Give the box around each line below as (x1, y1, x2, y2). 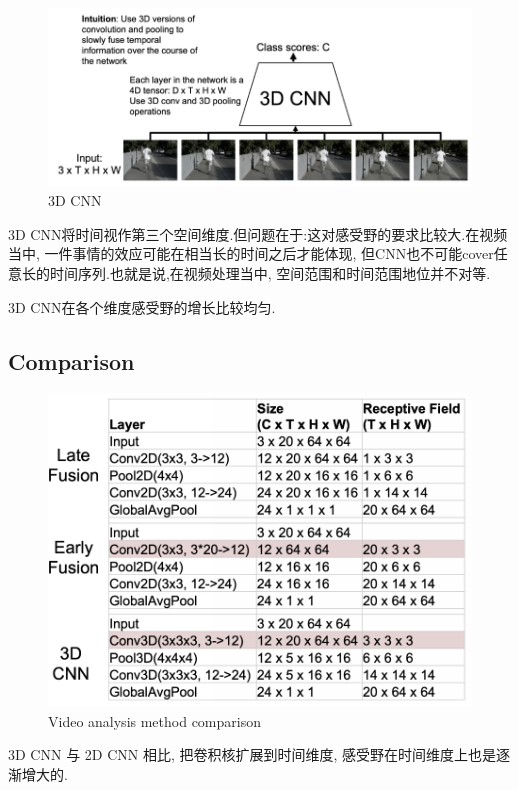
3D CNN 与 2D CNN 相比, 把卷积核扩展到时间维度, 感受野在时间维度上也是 (8, 744, 497, 765)
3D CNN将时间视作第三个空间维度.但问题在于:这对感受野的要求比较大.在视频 (8, 223, 508, 244)
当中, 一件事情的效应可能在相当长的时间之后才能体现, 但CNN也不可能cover (8, 243, 494, 264)
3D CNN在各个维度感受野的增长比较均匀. (8, 296, 276, 317)
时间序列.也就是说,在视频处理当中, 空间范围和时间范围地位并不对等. (49, 263, 491, 284)
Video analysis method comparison (48, 710, 261, 731)
